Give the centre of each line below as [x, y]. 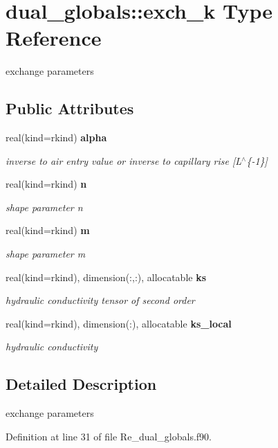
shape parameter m [46, 254]
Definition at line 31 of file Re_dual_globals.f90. [109, 436]
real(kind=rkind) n [46, 184]
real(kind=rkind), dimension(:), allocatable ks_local [119, 323]
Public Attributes [70, 108]
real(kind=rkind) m [48, 230]
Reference [54, 38]
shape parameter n [44, 207]
